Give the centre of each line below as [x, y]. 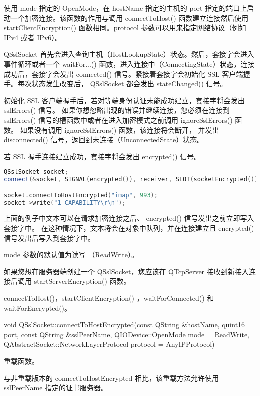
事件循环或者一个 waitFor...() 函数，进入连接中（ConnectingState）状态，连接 [129, 63]
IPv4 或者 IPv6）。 [33, 37]
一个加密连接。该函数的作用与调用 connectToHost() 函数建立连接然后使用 [130, 17]
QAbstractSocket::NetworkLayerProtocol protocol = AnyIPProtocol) [109, 344]
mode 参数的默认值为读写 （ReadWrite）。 [71, 255]
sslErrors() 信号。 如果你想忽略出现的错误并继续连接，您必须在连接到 [117, 110]
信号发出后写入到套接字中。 [49, 238]
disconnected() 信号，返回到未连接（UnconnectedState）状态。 [104, 139]
